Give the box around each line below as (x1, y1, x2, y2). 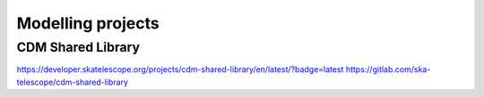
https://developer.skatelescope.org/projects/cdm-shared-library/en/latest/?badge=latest (16, 64, 344, 75)
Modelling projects (16, 13, 160, 33)
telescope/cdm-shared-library (16, 77, 129, 87)
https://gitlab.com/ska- (345, 64, 431, 75)
